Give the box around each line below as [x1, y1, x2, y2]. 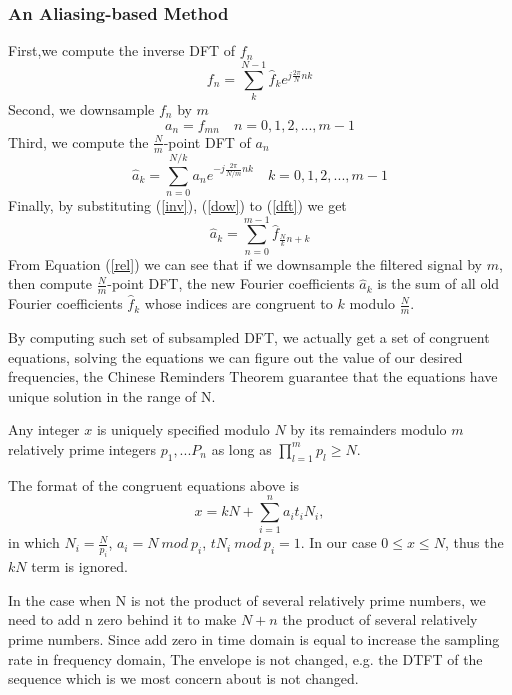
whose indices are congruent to [144, 293, 333, 314]
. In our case [300, 532, 377, 553]
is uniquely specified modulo [96, 419, 270, 440]
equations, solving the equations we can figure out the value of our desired [8, 346, 463, 367]
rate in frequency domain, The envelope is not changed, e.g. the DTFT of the [8, 648, 483, 669]
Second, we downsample [8, 98, 155, 119]
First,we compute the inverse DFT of [8, 40, 236, 61]
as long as [211, 438, 272, 459]
